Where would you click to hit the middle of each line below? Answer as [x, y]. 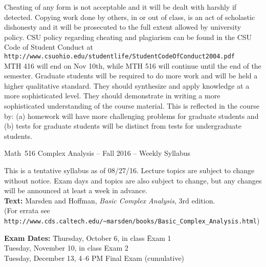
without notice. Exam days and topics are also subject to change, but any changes [133, 180]
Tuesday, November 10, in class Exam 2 [66, 248]
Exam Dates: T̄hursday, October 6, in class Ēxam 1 [88, 238]
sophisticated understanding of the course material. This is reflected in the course [132, 106]
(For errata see [27, 210]
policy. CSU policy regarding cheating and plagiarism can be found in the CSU [128, 37]
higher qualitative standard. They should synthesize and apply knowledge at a [127, 85]
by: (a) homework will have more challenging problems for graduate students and [131, 116]
